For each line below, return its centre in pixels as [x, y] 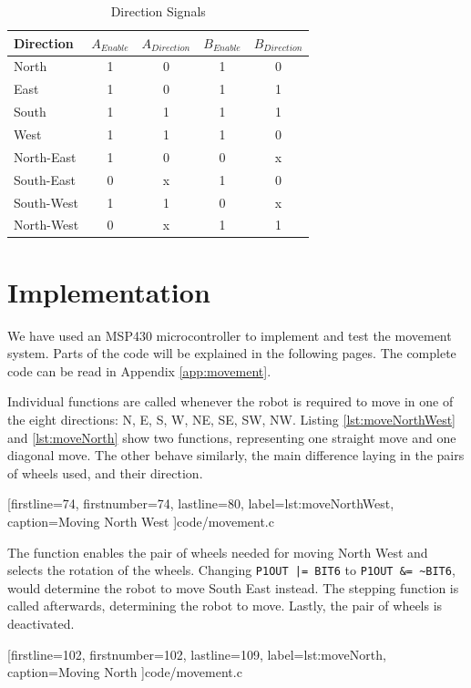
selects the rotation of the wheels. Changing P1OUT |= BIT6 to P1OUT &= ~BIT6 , [231, 570]
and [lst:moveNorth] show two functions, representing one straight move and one [232, 437]
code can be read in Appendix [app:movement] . [139, 370]
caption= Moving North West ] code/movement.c [141, 521]
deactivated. [41, 623]
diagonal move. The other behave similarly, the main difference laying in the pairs [236, 455]
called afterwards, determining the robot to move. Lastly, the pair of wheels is [225, 606]
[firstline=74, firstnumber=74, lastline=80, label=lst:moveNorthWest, [201, 503]
